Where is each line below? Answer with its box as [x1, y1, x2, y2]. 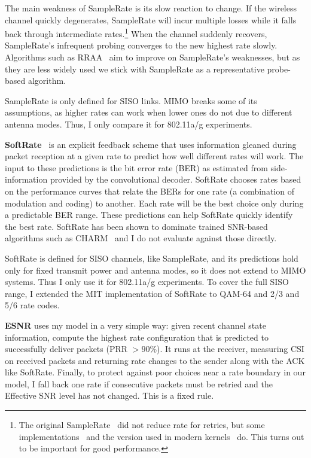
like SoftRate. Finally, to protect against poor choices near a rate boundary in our [5, 366, 306, 378]
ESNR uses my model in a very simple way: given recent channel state [5, 319, 266, 331]
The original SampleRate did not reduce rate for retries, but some [19, 418, 265, 431]
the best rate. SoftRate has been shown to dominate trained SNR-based [5, 220, 268, 232]
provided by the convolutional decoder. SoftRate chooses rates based [50, 173, 301, 186]
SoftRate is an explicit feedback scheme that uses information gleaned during [5, 138, 297, 150]
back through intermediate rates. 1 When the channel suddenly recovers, [5, 26, 267, 40]
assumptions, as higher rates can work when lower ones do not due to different [5, 106, 292, 119]
